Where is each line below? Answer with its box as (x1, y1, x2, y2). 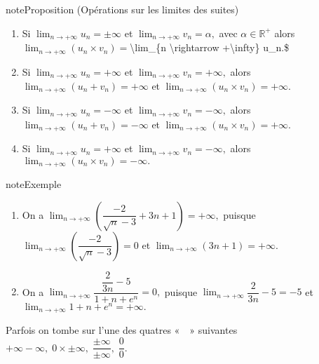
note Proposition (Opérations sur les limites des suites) (6, 2, 239, 16)
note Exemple (6, 177, 62, 191)
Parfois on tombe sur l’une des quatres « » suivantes (6, 323, 238, 337)
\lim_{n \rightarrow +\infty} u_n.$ (130, 40, 290, 55)
